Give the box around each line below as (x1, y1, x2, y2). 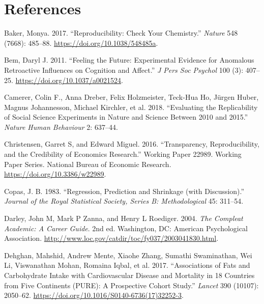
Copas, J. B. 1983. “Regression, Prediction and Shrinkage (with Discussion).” (4, 185, 245, 196)
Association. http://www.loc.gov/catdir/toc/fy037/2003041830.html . (4, 233, 219, 243)
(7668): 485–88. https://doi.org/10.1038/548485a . (4, 37, 158, 48)
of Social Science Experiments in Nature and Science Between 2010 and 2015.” (4, 112, 248, 122)
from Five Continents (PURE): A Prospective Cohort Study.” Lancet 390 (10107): (4, 280, 259, 290)
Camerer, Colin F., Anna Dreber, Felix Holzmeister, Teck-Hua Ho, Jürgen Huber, (4, 92, 259, 102)
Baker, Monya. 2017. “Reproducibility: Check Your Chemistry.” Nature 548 (4, 27, 238, 38)
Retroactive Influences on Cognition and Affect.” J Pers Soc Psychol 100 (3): (4, 64, 244, 75)
